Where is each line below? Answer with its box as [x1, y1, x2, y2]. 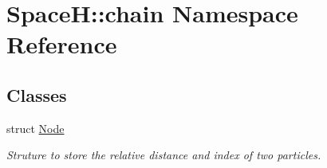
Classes [6, 82, 67, 107]
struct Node [6, 119, 65, 136]
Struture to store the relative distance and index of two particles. [6, 147, 321, 163]
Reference [6, 28, 117, 61]
